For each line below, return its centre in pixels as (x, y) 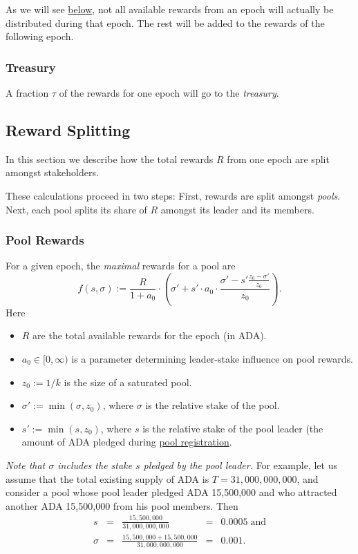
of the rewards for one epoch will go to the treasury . (169, 93)
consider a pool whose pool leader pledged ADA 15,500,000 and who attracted (171, 492)
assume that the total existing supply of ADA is (107, 478)
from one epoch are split (278, 159)
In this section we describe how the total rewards (110, 159)
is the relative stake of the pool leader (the (233, 428)
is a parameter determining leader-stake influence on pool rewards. (212, 359)
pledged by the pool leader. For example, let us (240, 465)
